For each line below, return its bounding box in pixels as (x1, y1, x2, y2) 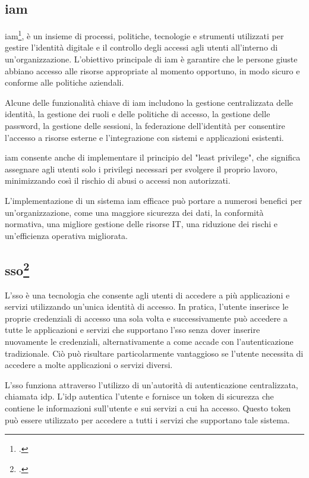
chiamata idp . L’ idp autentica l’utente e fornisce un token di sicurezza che (5, 390, 274, 402)
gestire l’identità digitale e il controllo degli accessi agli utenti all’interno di (5, 41, 278, 54)
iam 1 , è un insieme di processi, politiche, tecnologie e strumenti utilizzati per (5, 28, 284, 42)
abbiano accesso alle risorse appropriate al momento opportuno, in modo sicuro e (5, 64, 300, 77)
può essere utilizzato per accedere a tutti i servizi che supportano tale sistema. (5, 413, 290, 426)
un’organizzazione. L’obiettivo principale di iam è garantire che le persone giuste (5, 53, 298, 65)
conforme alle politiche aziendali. (5, 76, 124, 89)
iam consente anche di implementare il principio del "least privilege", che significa (5, 151, 301, 163)
